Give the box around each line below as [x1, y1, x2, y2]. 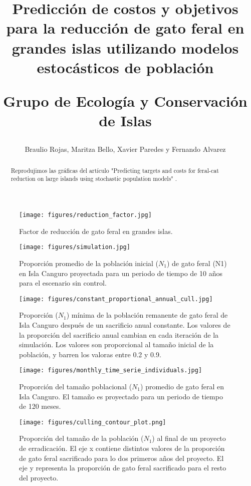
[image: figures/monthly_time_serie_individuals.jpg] [19, 367, 202, 374]
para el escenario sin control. [19, 278, 107, 288]
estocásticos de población [37, 57, 214, 77]
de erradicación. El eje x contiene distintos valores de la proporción [19, 443, 225, 453]
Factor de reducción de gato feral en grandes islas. [19, 225, 173, 236]
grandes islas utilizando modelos [12, 37, 239, 58]
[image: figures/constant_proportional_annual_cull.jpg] [19, 295, 213, 303]
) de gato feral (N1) [166, 258, 227, 268]
